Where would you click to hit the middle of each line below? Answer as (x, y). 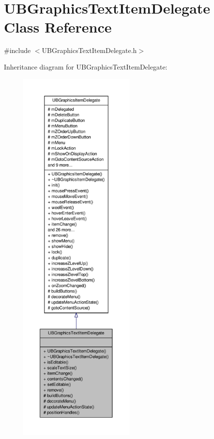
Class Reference (58, 27)
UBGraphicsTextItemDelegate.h (89, 50)
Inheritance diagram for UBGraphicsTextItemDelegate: (86, 66)
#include (17, 50)
